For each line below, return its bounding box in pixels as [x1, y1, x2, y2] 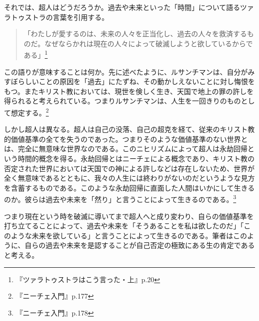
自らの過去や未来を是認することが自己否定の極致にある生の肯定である [24, 240, 255, 250]
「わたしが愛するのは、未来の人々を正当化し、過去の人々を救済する [23, 28, 247, 39]
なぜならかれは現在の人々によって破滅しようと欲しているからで [44, 38, 253, 48]
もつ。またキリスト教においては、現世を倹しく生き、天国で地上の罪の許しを [4, 86, 254, 96]
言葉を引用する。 [52, 11, 109, 22]
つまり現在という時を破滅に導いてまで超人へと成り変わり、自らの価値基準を [4, 211, 254, 221]
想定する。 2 [10, 106, 49, 117]
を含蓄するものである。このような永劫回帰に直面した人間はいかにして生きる [4, 182, 255, 193]
